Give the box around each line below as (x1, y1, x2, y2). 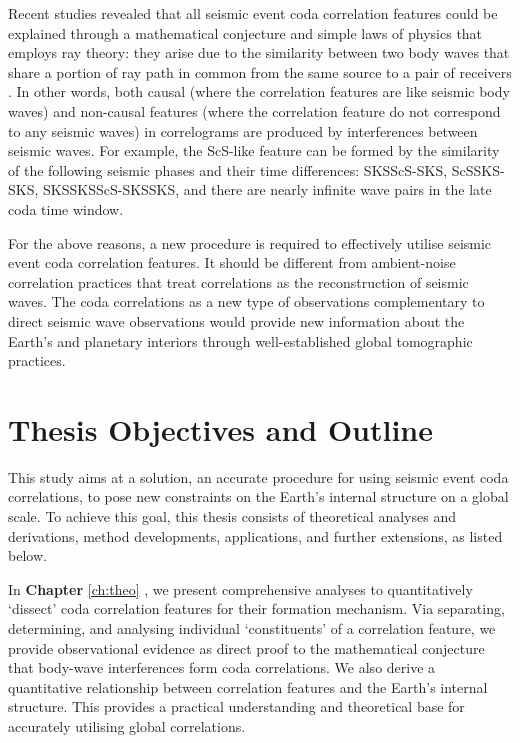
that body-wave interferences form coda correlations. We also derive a (8, 657, 436, 678)
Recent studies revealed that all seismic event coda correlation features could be (8, 3, 498, 23)
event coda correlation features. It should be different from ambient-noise (8, 252, 456, 273)
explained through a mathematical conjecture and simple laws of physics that (8, 22, 483, 43)
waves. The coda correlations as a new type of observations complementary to (8, 291, 485, 312)
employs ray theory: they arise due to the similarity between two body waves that (8, 42, 510, 63)
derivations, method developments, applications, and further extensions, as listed (8, 525, 503, 546)
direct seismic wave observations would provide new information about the (8, 310, 465, 331)
